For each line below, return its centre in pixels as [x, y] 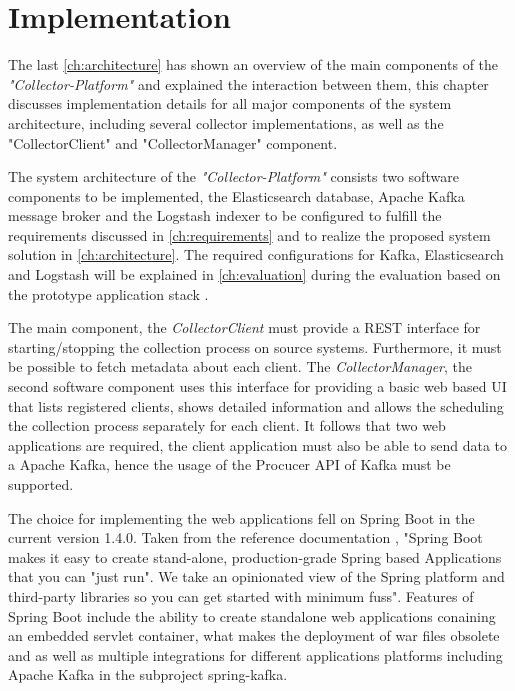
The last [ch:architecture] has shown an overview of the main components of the [253, 64]
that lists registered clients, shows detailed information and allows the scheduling [256, 405]
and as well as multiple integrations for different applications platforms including [255, 654]
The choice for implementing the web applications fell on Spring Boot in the [241, 517]
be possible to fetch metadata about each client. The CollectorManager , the [240, 366]
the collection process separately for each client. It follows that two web [227, 425]
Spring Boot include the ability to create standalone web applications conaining [252, 615]
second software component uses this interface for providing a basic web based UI [257, 386]
